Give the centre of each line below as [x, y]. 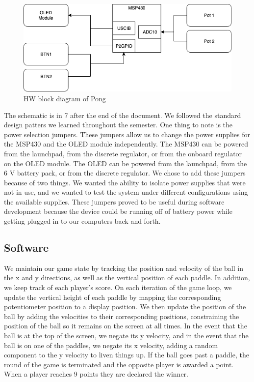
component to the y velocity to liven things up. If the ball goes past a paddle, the [127, 355]
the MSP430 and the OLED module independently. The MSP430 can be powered [126, 144]
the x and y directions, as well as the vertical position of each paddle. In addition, [127, 278]
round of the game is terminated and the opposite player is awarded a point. [119, 364]
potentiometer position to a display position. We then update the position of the [125, 307]
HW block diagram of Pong [65, 98]
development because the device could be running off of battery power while [118, 211]
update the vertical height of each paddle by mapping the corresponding [113, 297]
